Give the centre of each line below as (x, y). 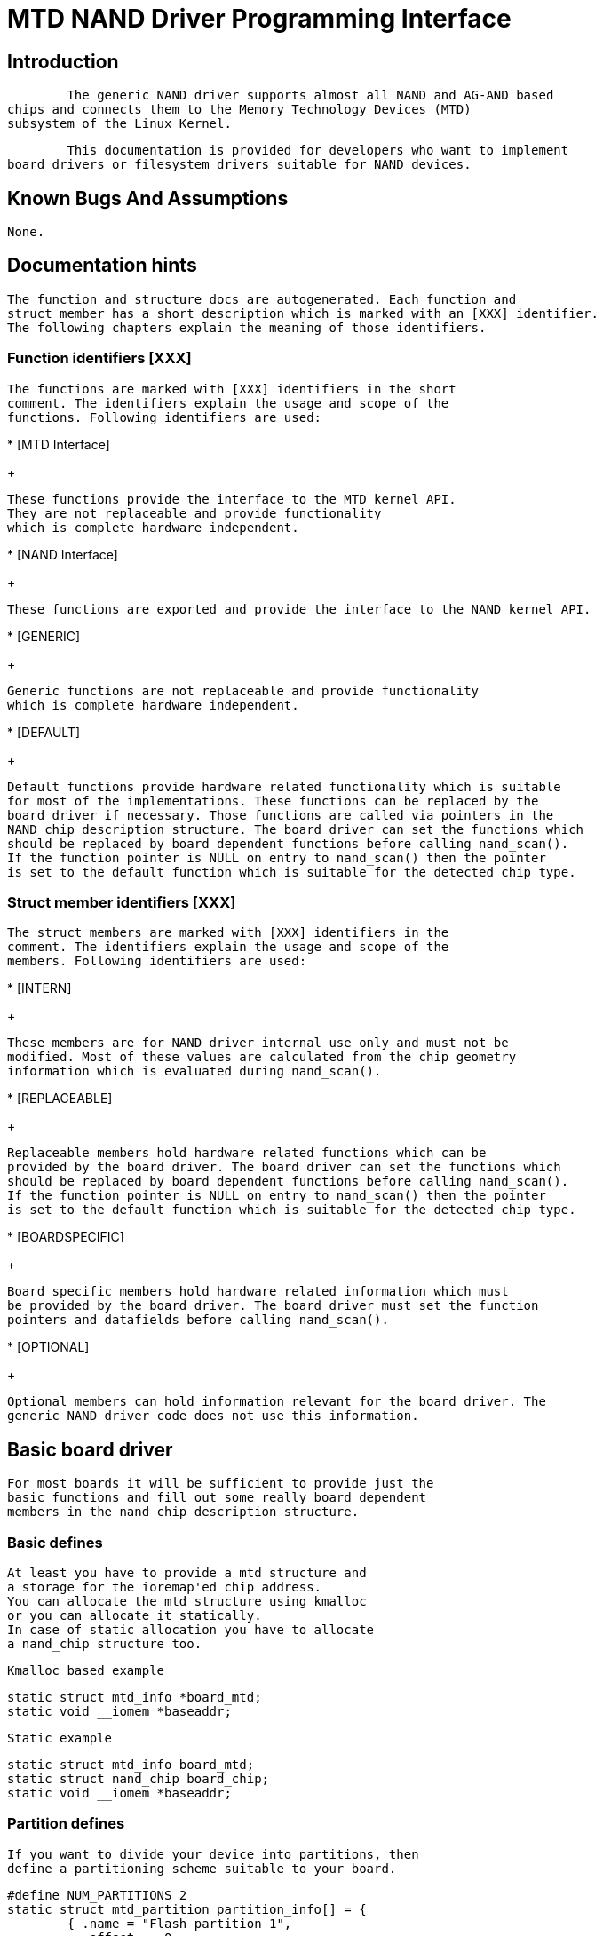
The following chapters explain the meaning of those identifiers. (247, 327)
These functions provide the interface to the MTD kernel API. (232, 499)
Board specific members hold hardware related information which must (258, 1292)
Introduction (63, 61)
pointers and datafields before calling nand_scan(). (198, 1320)
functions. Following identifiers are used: (165, 417)
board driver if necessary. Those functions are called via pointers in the (281, 815)
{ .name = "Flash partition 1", (179, 1923)
